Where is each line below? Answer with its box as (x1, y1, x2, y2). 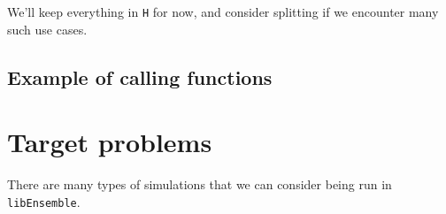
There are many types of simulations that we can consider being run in (7, 175, 392, 194)
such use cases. (7, 19, 88, 38)
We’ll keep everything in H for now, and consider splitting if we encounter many (7, 3, 439, 20)
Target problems (7, 124, 212, 160)
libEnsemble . (7, 192, 81, 210)
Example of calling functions (7, 63, 273, 90)
